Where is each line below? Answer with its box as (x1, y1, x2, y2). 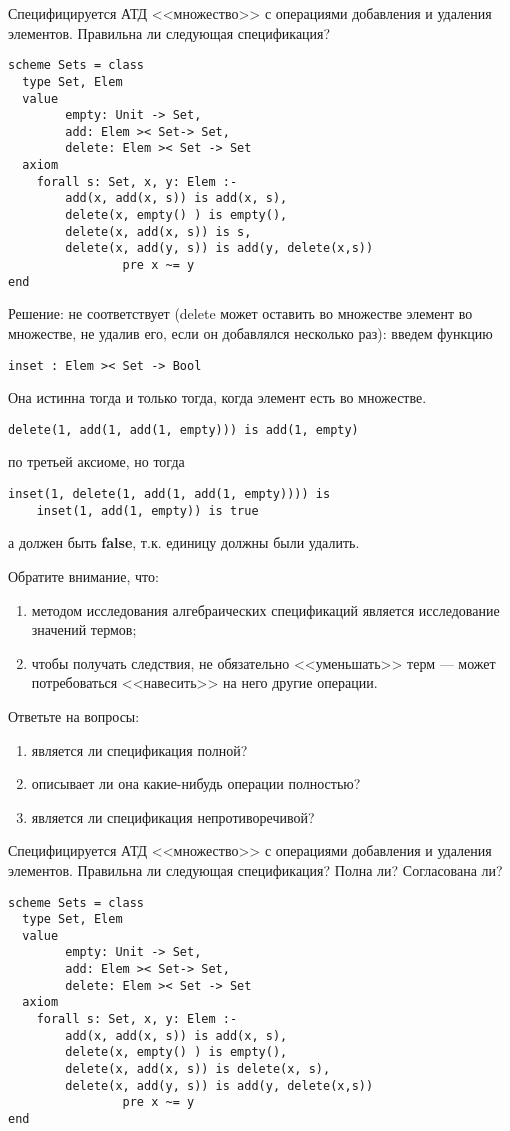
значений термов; (31, 619, 137, 640)
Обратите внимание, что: (8, 565, 159, 586)
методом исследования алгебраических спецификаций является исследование (31, 599, 500, 620)
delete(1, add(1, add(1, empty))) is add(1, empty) (8, 422, 359, 437)
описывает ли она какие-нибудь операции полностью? (31, 773, 361, 794)
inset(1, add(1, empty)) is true (36, 503, 259, 518)
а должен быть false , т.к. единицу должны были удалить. (8, 532, 360, 553)
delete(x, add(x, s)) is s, (65, 224, 252, 239)
